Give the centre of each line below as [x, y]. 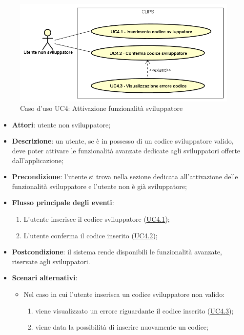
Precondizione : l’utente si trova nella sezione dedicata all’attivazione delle [125, 177]
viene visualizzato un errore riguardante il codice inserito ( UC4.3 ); [134, 310]
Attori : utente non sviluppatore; [61, 124]
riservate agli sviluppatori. [51, 261]
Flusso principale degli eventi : [63, 202]
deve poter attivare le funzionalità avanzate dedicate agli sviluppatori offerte [126, 150]
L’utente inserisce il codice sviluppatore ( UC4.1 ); [97, 219]
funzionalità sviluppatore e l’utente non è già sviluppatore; [99, 186]
